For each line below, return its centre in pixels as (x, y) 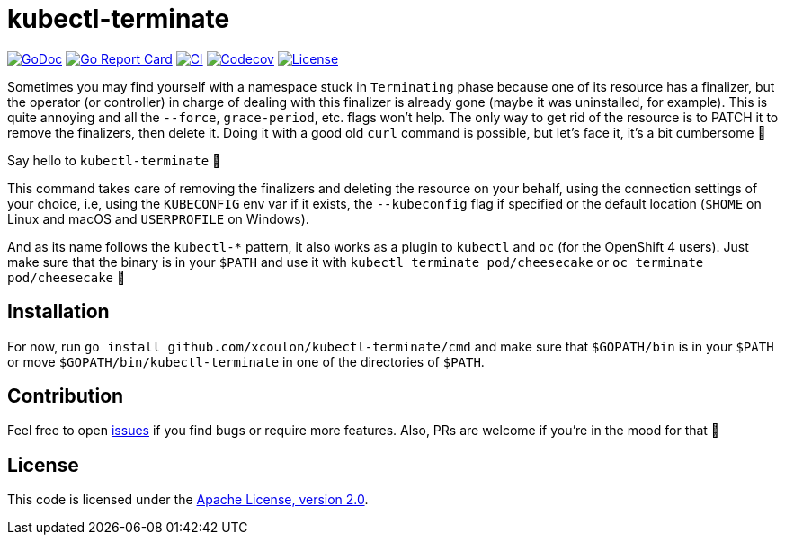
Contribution (66, 396)
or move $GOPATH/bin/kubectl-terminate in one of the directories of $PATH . (246, 361)
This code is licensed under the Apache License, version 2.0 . (188, 500)
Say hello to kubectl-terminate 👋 (114, 160)
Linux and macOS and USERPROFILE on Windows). (158, 218)
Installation (58, 312)
